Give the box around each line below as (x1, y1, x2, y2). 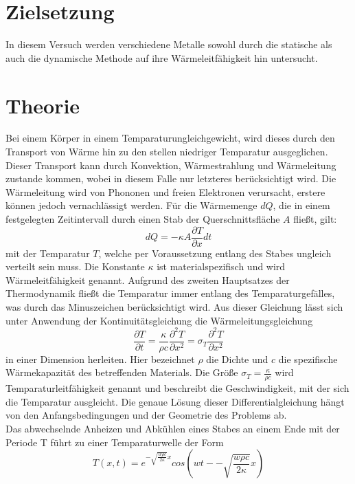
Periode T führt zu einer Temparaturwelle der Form (5, 434, 224, 449)
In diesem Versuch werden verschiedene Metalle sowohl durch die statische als (5, 37, 332, 52)
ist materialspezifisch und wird (157, 259, 286, 274)
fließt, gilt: (293, 212, 337, 225)
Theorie (5, 91, 80, 119)
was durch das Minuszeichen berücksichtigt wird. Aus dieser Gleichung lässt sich (5, 300, 343, 314)
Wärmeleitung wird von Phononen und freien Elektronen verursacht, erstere (5, 184, 325, 199)
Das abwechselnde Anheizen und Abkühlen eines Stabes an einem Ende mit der (5, 421, 340, 435)
